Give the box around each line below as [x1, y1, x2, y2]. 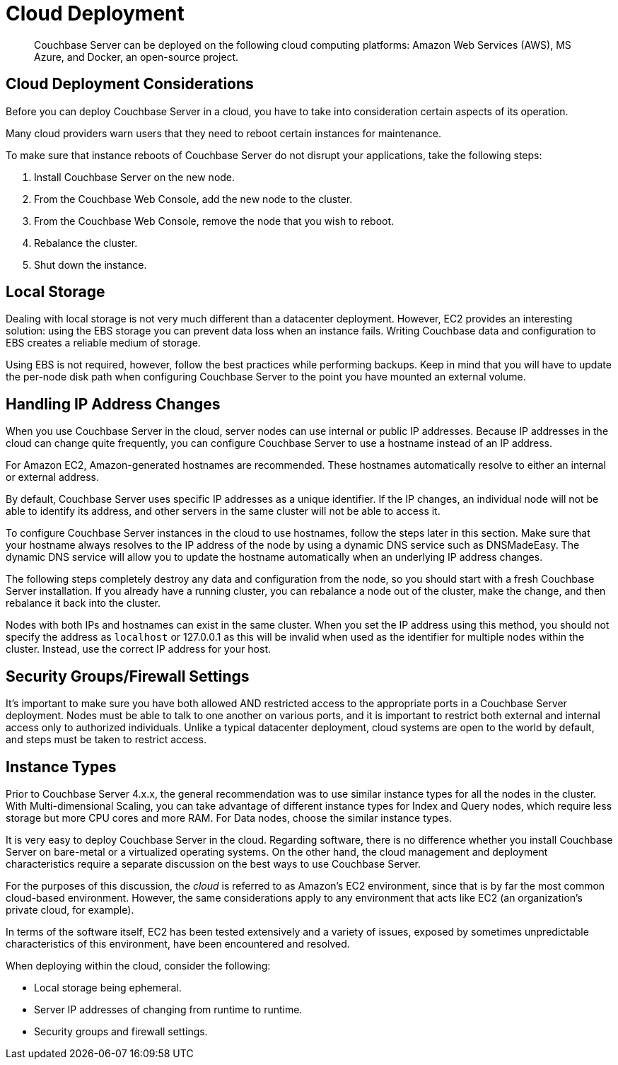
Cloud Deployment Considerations [6, 75, 254, 93]
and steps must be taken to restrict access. [6, 733, 206, 746]
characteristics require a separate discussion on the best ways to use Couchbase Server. [6, 857, 421, 870]
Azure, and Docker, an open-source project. [34, 50, 239, 63]
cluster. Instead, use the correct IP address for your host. [6, 643, 272, 656]
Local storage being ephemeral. [34, 981, 182, 994]
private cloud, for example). [6, 903, 134, 916]
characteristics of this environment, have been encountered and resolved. [6, 937, 350, 950]
